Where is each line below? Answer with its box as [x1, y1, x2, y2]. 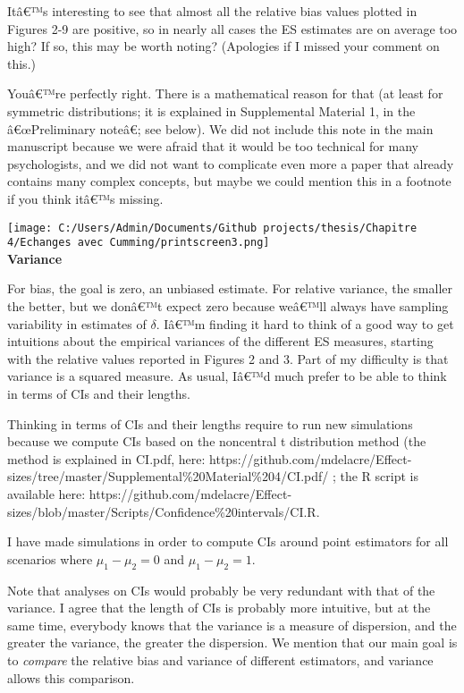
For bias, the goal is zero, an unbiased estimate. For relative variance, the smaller [7, 279, 452, 298]
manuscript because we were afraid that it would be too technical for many [7, 137, 418, 156]
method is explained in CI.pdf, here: [7, 449, 206, 468]
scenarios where [7, 549, 93, 568]
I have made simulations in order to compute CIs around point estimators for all [7, 532, 449, 551]
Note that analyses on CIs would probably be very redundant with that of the [7, 580, 435, 599]
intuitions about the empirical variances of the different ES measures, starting [7, 332, 434, 351]
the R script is [340, 467, 418, 486]
